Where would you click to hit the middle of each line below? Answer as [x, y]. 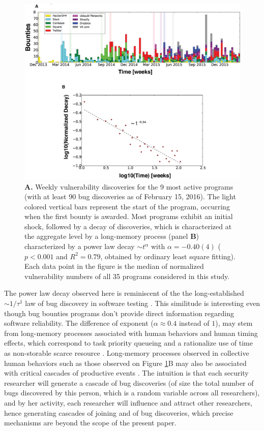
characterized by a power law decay [80, 246]
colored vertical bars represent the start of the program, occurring [127, 206]
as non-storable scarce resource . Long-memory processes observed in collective [127, 353]
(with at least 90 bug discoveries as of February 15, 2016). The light [130, 196]
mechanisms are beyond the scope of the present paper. [90, 423]
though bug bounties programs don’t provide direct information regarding [119, 313]
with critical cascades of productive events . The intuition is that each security [126, 373]
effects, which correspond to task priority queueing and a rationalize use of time [128, 343]
